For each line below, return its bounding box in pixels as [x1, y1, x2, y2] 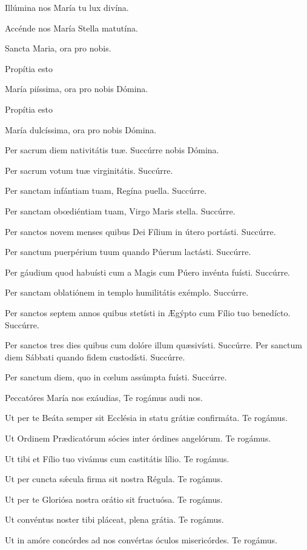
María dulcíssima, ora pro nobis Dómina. [5, 123, 157, 136]
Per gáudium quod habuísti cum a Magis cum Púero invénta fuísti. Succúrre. [5, 265, 290, 278]
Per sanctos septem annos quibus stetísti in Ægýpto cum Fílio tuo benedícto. [5, 306, 291, 319]
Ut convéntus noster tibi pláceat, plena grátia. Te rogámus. [5, 513, 224, 526]
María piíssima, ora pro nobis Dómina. [5, 82, 148, 95]
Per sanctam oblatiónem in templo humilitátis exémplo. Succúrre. [5, 286, 249, 299]
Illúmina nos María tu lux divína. [5, 1, 129, 13]
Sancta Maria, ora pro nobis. [5, 42, 111, 55]
